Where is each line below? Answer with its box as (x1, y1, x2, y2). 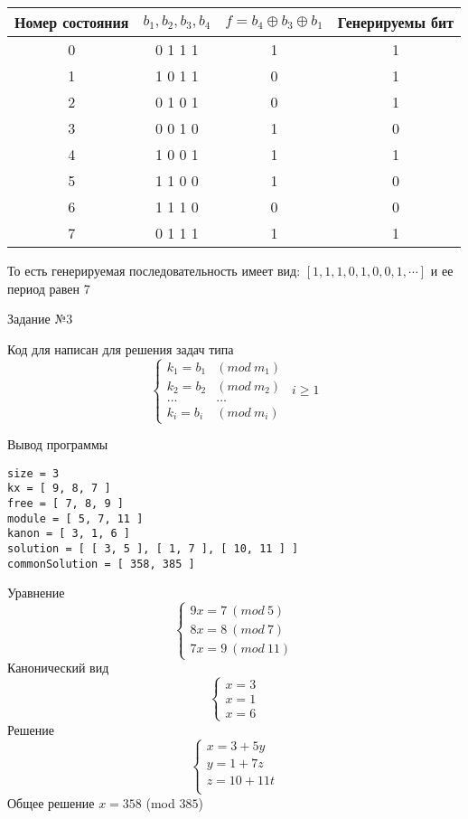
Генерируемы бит (337, 12, 454, 33)
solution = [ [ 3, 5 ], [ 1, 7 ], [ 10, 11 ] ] (7, 541, 299, 555)
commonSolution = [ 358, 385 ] (7, 557, 195, 570)
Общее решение (7, 793, 95, 812)
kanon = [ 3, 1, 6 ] (7, 527, 131, 541)
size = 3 (7, 466, 60, 480)
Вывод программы (7, 435, 108, 453)
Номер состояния (14, 12, 129, 33)
